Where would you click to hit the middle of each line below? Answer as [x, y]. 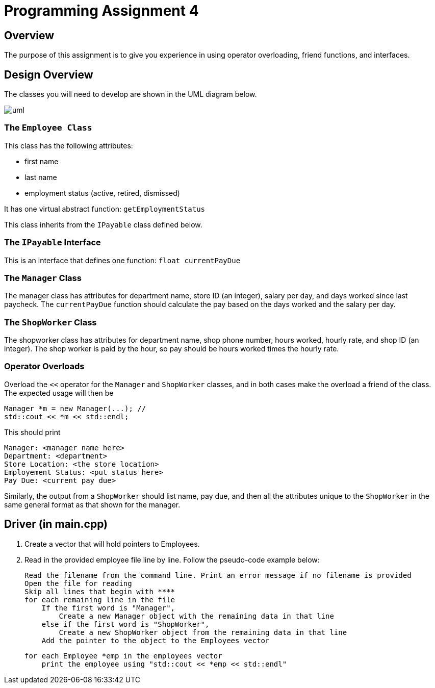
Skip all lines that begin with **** [100, 591]
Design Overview [49, 74]
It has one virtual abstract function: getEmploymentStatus [105, 209]
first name [42, 161]
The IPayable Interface [53, 243]
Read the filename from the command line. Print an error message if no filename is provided [218, 575]
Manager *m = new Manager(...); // [75, 408]
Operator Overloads [44, 366]
